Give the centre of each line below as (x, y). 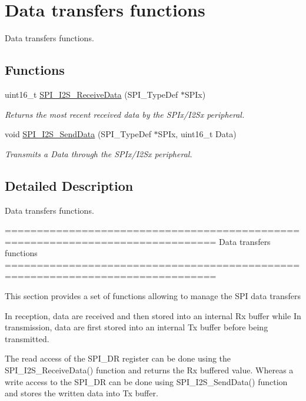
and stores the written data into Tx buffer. (82, 393)
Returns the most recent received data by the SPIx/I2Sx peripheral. (125, 114)
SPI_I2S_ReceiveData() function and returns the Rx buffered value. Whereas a (149, 370)
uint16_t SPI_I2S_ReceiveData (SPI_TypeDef (92, 94)
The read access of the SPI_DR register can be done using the (118, 358)
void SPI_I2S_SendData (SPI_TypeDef (78, 134)
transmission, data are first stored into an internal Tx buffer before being (137, 327)
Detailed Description (69, 185)
